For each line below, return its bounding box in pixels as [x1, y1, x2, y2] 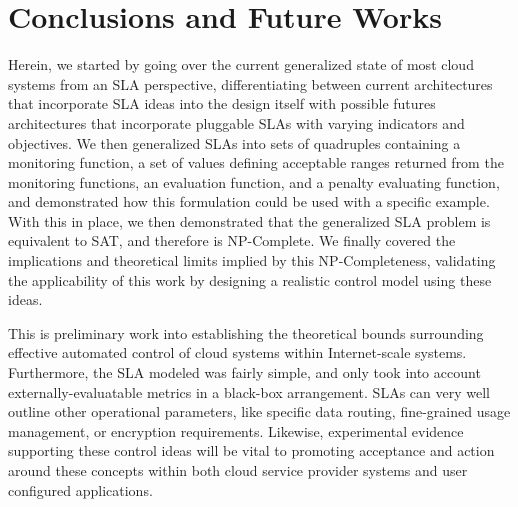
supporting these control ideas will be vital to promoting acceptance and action [8, 440, 495, 461]
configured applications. [8, 479, 153, 500]
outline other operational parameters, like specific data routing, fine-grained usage [8, 401, 511, 422]
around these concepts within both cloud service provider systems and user [8, 460, 468, 480]
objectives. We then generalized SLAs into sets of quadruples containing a [8, 132, 461, 153]
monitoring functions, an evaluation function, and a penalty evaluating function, [8, 171, 500, 192]
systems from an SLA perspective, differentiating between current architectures [8, 73, 493, 94]
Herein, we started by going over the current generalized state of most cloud [8, 54, 474, 75]
